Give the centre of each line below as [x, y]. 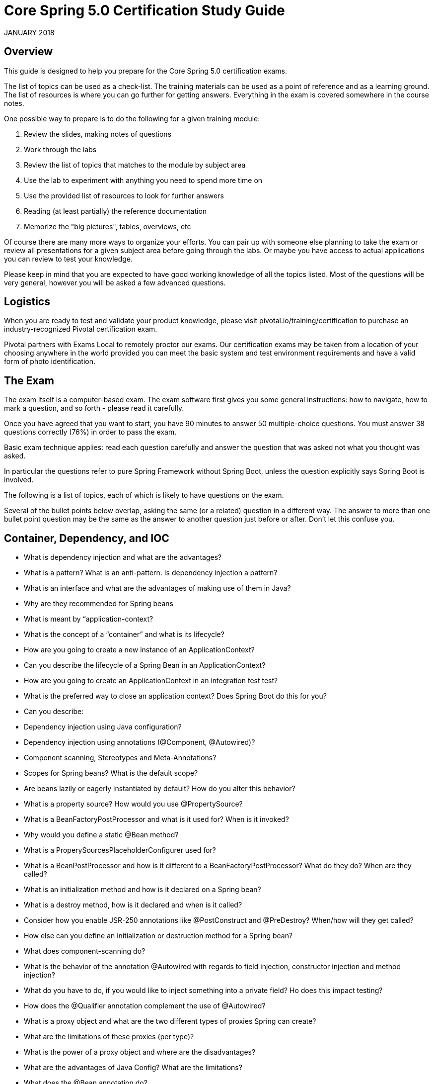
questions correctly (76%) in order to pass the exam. [90, 432]
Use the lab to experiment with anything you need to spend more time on [143, 180]
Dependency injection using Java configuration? [103, 727]
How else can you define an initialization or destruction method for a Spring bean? [158, 936]
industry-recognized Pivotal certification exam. [81, 329]
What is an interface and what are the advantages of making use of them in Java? [157, 588]
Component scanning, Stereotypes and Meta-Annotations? [120, 758]
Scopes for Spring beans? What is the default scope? [111, 773]
